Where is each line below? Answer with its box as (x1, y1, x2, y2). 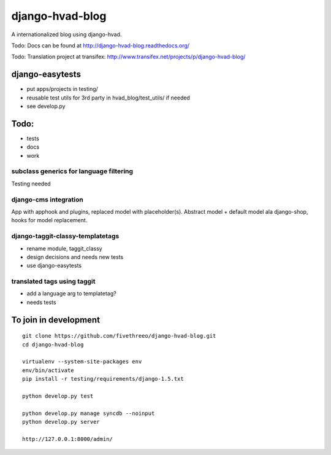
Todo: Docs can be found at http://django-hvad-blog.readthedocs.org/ (11, 42, 190, 49)
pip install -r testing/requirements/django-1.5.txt (22, 375, 184, 383)
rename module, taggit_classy (26, 244, 102, 252)
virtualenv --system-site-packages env (22, 358, 142, 365)
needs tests (26, 298, 56, 306)
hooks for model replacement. (11, 217, 88, 224)
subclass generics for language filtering (11, 167, 134, 176)
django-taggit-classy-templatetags (11, 232, 120, 241)
